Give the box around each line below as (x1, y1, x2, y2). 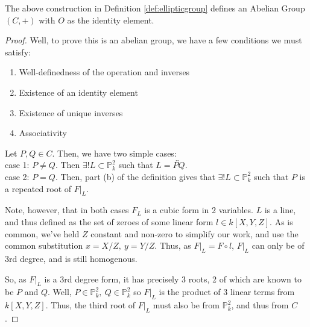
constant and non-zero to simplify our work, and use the (90, 227, 299, 240)
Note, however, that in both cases (5, 204, 129, 216)
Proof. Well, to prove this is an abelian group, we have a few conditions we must (5, 34, 302, 46)
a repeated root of (5, 182, 72, 195)
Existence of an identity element (19, 86, 138, 98)
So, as (5, 272, 27, 285)
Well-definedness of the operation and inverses (19, 66, 190, 78)
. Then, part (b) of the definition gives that (55, 170, 215, 182)
